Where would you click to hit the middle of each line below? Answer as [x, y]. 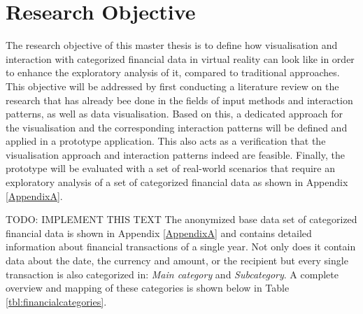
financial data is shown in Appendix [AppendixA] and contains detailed [159, 233]
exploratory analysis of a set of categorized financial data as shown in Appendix [177, 182]
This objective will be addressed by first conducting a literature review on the [172, 86]
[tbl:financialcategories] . [56, 301]
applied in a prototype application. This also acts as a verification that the [166, 141]
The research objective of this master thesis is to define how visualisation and [172, 45]
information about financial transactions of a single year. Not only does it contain [181, 247]
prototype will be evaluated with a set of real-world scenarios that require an [171, 168]
